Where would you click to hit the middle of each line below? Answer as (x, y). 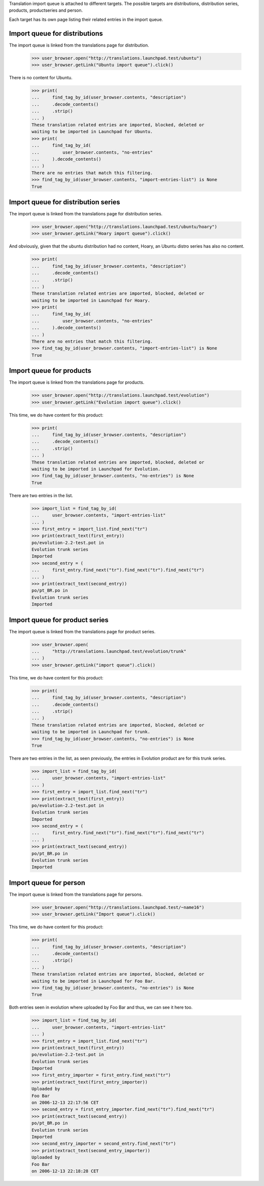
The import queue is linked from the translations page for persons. (76, 894)
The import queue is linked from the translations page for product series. (82, 631)
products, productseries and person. (46, 10)
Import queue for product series (59, 620)
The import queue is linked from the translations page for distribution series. (86, 214)
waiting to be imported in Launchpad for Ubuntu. (92, 132)
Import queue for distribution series (65, 202)
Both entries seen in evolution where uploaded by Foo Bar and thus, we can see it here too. (101, 1007)
